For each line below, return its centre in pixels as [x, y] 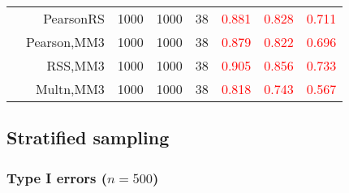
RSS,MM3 [75, 65]
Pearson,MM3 [65, 42]
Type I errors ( [57, 177]
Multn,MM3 [70, 89]
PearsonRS [74, 18]
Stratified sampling [88, 137]
